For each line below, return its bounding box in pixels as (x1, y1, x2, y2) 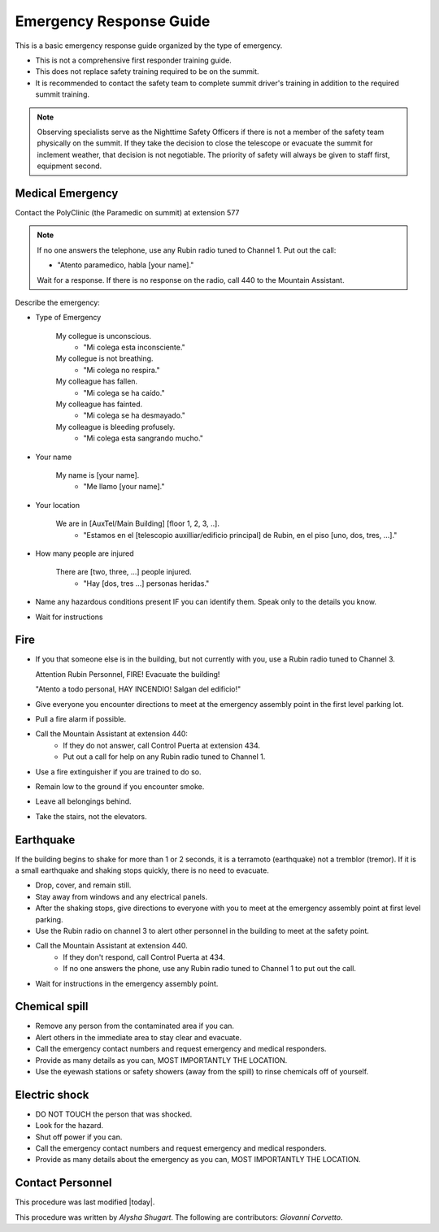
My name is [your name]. (55, 471, 140, 479)
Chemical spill (15, 1000, 89, 1013)
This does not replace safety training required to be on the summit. (35, 67, 259, 76)
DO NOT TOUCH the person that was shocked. (35, 1109, 193, 1119)
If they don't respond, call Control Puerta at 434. (63, 952, 225, 962)
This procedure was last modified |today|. (15, 1197, 155, 1207)
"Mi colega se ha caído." (83, 388, 166, 397)
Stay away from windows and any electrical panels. (35, 891, 207, 901)
